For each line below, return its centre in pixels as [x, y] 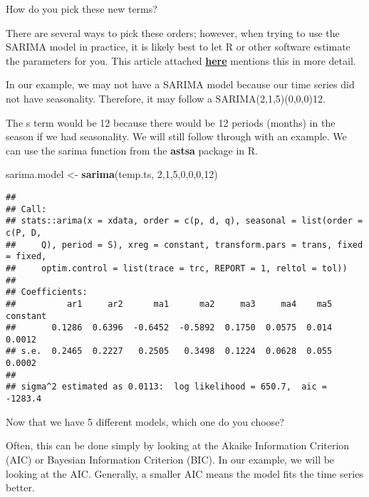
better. [20, 487]
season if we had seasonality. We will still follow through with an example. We [176, 136]
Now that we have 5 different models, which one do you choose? [145, 421]
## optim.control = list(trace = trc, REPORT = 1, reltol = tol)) [177, 268]
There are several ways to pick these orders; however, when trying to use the [173, 32]
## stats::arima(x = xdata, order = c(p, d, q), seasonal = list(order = [184, 221]
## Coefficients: [47, 292]
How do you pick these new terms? [82, 9]
